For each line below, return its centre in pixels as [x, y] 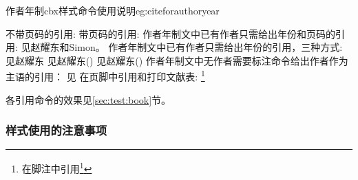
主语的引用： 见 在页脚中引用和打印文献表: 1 [105, 76]
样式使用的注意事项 [56, 130]
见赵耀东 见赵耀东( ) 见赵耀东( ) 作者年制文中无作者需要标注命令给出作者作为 [177, 60]
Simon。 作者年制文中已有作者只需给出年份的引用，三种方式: [206, 47]
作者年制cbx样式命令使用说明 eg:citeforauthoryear [113, 10]
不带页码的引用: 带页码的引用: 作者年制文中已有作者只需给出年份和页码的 [171, 33]
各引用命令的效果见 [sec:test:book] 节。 [88, 99]
